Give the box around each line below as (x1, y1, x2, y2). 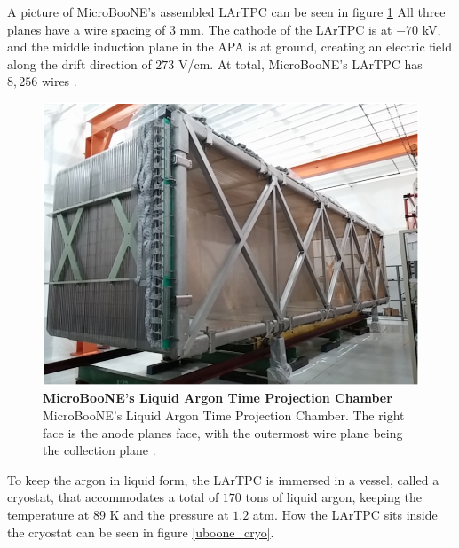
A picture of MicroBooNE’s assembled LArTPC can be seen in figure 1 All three (7, 3, 446, 20)
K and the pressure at (109, 505, 229, 523)
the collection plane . (43, 441, 156, 459)
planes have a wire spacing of (7, 20, 166, 38)
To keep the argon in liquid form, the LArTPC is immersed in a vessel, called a (7, 470, 439, 489)
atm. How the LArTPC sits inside (252, 505, 438, 523)
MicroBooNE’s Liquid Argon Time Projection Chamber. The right (43, 405, 405, 424)
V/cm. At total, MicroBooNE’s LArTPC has (178, 54, 423, 73)
